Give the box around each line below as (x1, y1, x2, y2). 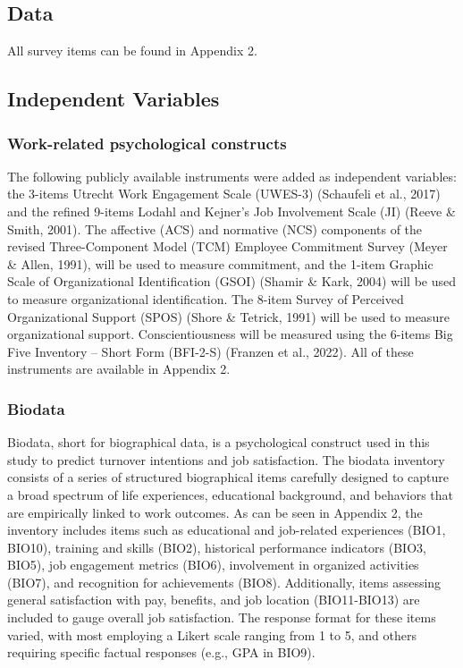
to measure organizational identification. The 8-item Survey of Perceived (7, 289, 404, 308)
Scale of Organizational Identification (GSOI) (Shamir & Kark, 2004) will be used (7, 272, 457, 291)
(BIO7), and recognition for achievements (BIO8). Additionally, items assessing (7, 572, 442, 591)
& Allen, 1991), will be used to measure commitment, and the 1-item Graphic (7, 254, 434, 273)
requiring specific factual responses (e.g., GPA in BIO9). (7, 643, 316, 662)
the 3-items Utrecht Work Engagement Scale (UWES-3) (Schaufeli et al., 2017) (7, 184, 441, 203)
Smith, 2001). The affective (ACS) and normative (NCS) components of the (7, 219, 423, 238)
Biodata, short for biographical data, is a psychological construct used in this (7, 433, 430, 452)
